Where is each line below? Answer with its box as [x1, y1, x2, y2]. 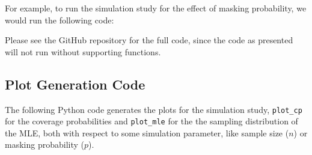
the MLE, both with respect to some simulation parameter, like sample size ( [5, 126, 289, 139]
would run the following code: [5, 13, 114, 26]
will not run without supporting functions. [5, 45, 161, 58]
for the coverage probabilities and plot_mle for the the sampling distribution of [5, 115, 298, 127]
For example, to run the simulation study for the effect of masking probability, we [5, 2, 307, 14]
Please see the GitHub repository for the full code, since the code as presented [5, 34, 293, 46]
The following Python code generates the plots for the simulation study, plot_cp [5, 103, 302, 115]
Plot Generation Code [5, 74, 145, 93]
